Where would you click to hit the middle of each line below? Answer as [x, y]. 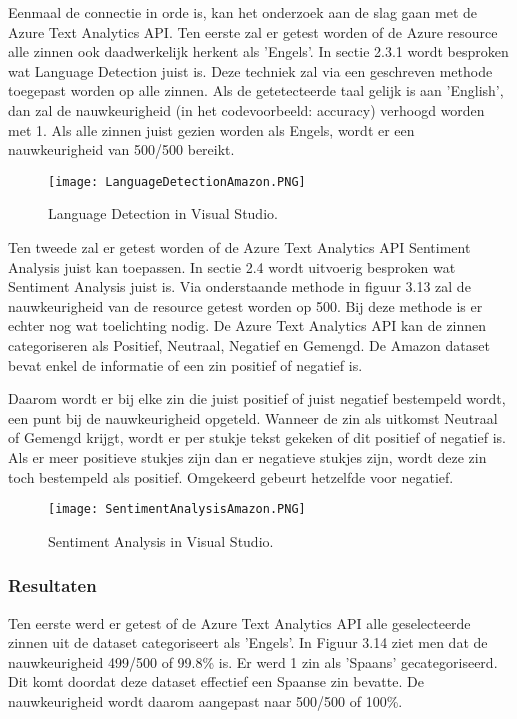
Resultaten [52, 585]
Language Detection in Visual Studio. [163, 213]
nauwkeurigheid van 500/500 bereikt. [121, 149]
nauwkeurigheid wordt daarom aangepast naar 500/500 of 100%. [205, 700]
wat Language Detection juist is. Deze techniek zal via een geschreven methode [250, 70]
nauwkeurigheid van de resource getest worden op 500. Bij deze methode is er [245, 305]
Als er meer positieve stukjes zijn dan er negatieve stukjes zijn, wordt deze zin [247, 456]
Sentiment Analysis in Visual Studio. [161, 540]
